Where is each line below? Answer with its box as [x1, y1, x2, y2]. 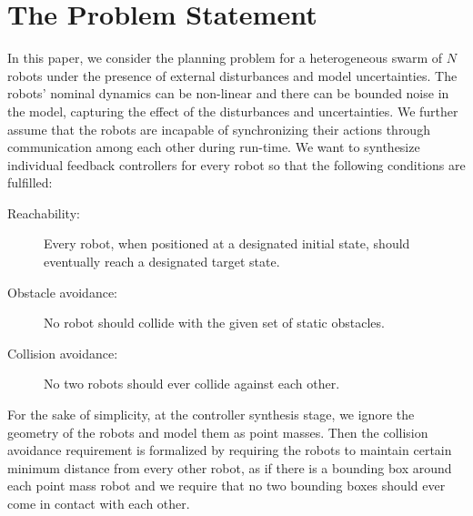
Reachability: [7, 203, 80, 222]
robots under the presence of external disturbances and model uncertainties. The [7, 66, 458, 85]
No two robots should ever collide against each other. [44, 374, 340, 393]
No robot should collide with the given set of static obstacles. [44, 313, 385, 332]
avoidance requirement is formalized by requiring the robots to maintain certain [7, 440, 452, 460]
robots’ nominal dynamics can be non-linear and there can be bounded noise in [7, 84, 449, 103]
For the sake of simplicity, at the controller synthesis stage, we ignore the [7, 405, 415, 424]
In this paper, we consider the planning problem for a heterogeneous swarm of [7, 48, 443, 67]
